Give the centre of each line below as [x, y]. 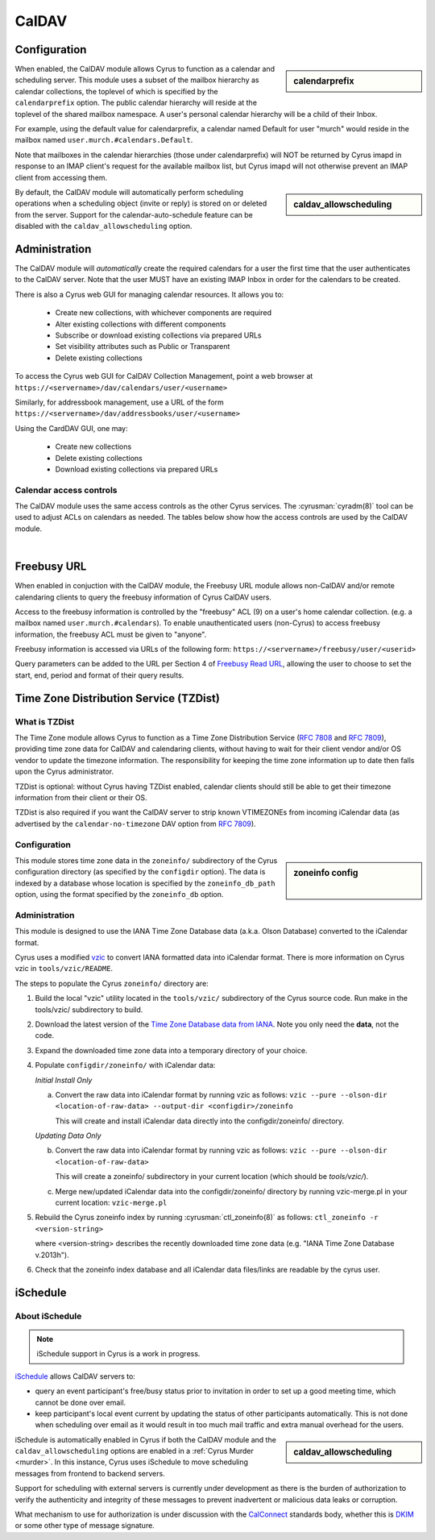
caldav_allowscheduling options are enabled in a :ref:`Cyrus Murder [134, 1451]
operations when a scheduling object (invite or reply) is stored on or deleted [141, 203]
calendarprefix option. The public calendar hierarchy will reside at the [136, 103]
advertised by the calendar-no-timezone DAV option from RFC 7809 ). [136, 824]
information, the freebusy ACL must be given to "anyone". [111, 634]
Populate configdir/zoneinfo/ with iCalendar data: [125, 1065]
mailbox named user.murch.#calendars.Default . [104, 140]
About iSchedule [48, 1316]
